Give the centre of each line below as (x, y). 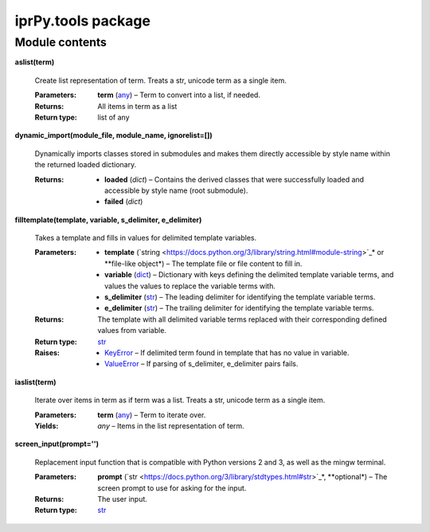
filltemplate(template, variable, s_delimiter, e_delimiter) (108, 220)
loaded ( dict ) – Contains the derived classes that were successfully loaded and (235, 179)
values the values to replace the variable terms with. (190, 286)
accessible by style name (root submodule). (176, 190)
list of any (113, 117)
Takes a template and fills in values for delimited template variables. (146, 238)
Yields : (47, 425)
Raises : (47, 352)
